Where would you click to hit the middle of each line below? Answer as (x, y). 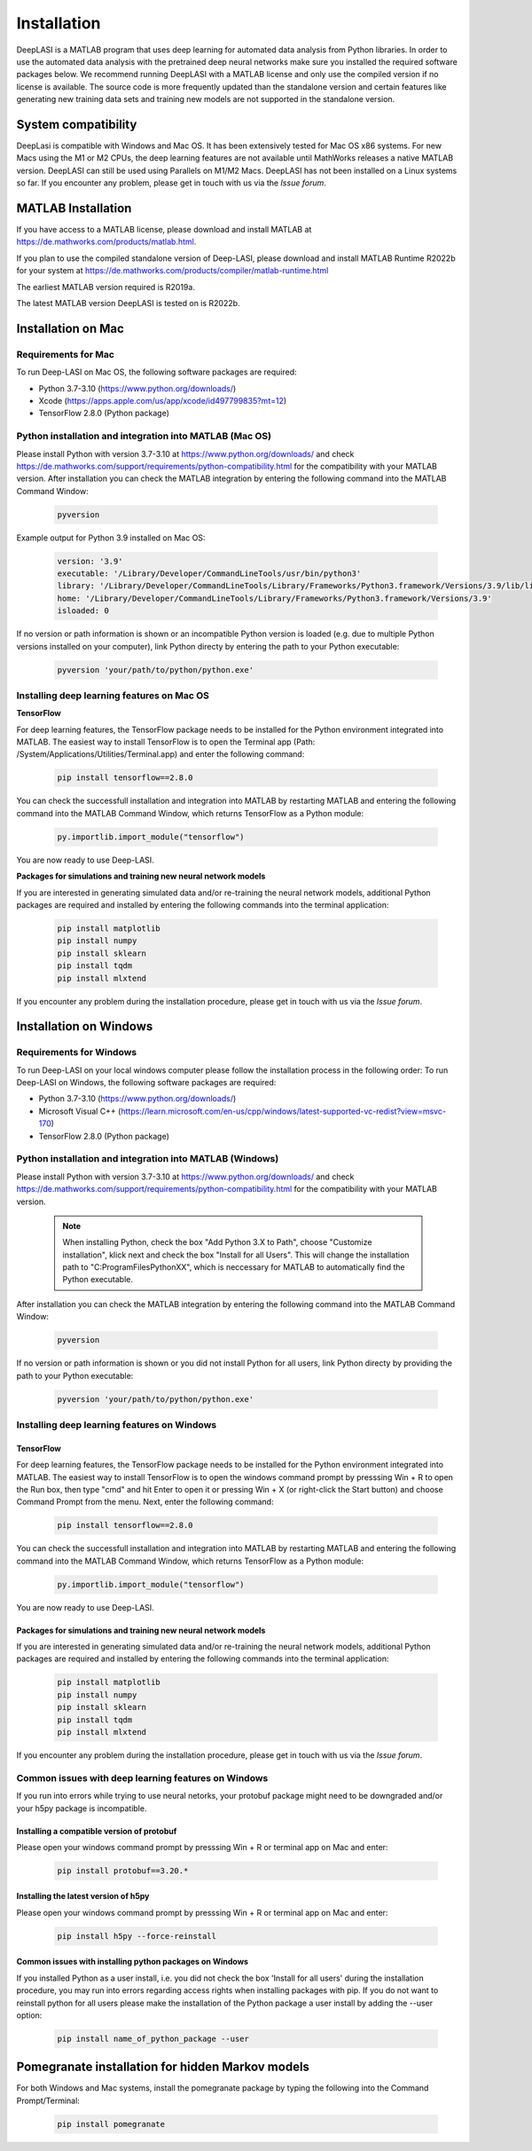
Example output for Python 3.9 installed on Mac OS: (111, 538)
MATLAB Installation (74, 208)
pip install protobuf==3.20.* (123, 1871)
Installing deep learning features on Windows (117, 1424)
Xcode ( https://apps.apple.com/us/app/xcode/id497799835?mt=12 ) (163, 400)
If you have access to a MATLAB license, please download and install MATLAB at (164, 230)
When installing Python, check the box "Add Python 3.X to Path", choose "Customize (217, 1242)
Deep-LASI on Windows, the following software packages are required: (146, 1083)
